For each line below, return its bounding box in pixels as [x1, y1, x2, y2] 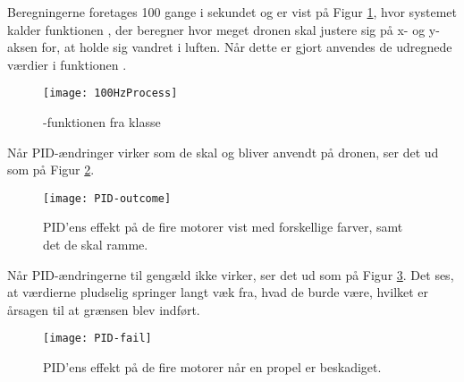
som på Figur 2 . [7, 160, 95, 179]
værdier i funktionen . [7, 55, 127, 73]
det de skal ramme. [43, 235, 148, 254]
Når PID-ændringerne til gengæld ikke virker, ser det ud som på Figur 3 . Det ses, [7, 265, 454, 284]
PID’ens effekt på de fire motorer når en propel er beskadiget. [43, 358, 382, 377]
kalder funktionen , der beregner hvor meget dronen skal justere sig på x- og [7, 20, 426, 38]
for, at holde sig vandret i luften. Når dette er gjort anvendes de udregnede [41, 38, 452, 56]
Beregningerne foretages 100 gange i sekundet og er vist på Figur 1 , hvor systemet [7, 3, 458, 21]
